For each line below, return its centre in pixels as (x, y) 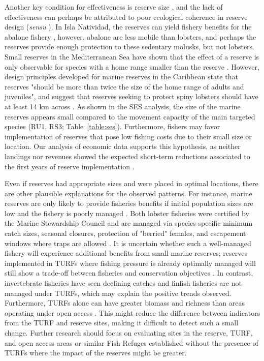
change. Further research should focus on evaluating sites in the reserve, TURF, (129, 333)
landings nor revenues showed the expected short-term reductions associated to (127, 156)
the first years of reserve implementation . (70, 166)
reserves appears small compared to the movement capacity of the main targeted (130, 116)
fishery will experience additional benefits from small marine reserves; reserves (126, 253)
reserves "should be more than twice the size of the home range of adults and (124, 86)
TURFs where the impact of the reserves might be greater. (96, 353)
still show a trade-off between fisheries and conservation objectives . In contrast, (129, 273)
